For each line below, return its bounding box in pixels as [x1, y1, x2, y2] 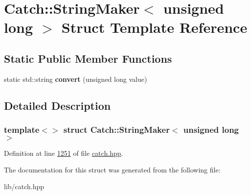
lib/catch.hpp [4, 181, 45, 191]
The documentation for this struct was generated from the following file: [4, 164, 221, 174]
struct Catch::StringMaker [63, 123, 170, 136]
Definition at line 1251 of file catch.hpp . [4, 148, 123, 158]
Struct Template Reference [61, 17, 248, 37]
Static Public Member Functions [4, 50, 172, 66]
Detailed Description [4, 97, 111, 113]
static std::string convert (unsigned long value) [4, 73, 147, 84]
